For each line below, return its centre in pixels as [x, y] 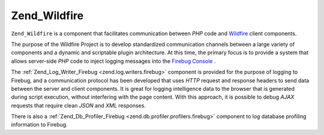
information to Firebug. [40, 125]
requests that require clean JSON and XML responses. [79, 105]
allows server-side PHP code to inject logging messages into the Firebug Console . [113, 61]
